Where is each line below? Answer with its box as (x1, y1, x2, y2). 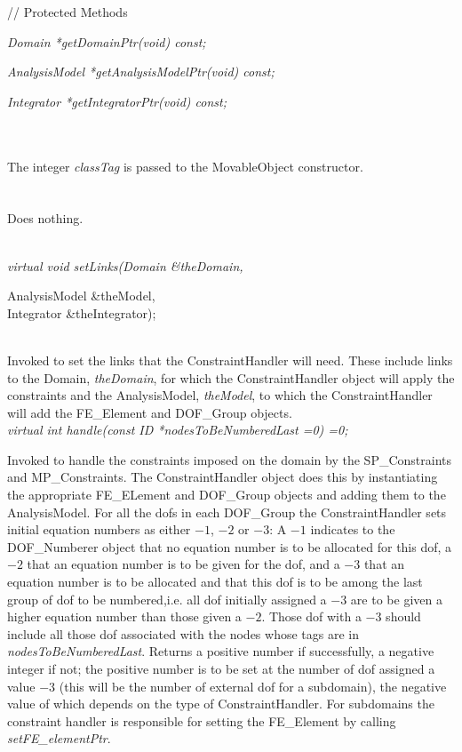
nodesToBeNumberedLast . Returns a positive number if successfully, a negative (7, 642, 434, 660)
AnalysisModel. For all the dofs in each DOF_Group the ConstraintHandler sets (7, 502, 447, 521)
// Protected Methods (7, 3, 128, 20)
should (386, 607, 421, 626)
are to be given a (350, 589, 442, 608)
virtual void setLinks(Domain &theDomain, (7, 256, 243, 275)
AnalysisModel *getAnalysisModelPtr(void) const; (7, 62, 275, 81)
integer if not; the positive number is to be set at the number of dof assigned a (7, 660, 435, 677)
